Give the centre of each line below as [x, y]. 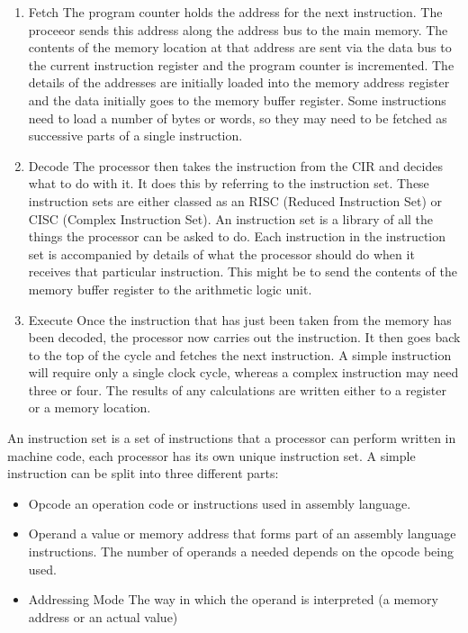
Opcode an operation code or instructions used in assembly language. [220, 503]
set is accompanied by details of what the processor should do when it [221, 253]
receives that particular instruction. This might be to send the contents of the [243, 271]
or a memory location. [90, 407]
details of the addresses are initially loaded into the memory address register [239, 82]
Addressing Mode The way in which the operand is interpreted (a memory [233, 599]
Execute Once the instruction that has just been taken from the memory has [240, 319]
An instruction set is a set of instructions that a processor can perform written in [232, 438]
